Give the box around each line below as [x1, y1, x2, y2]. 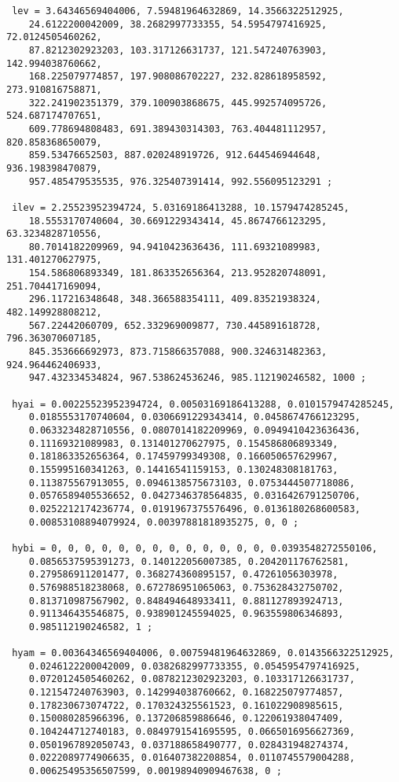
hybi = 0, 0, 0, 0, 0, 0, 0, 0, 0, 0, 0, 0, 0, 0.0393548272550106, [12, 542, 378, 554]
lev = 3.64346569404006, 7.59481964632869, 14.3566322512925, [12, 6, 344, 17]
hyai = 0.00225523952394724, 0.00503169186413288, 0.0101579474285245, [12, 398, 394, 410]
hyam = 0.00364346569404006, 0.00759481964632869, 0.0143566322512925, [12, 647, 394, 659]
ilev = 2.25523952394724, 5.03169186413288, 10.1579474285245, [12, 201, 350, 213]
